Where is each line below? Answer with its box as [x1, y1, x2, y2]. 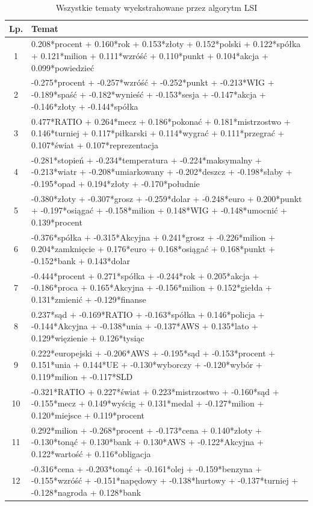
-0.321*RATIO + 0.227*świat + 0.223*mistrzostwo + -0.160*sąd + [31, 385, 279, 397]
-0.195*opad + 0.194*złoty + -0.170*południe [31, 177, 200, 189]
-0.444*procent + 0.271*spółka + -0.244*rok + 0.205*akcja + [31, 269, 259, 282]
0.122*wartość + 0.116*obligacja [31, 447, 151, 460]
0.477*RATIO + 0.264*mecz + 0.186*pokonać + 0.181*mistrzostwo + [31, 115, 291, 127]
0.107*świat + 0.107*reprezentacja [31, 138, 159, 151]
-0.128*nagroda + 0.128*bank [31, 485, 141, 498]
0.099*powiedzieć [31, 61, 95, 74]
